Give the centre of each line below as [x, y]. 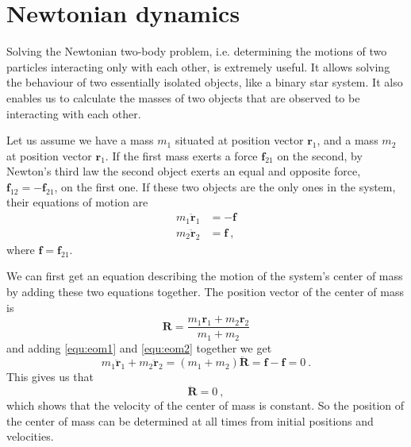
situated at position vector [239, 140]
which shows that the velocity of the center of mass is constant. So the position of [205, 405]
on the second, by [320, 155]
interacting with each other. [74, 113]
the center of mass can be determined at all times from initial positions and [190, 420]
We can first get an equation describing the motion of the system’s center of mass [205, 276]
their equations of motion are [77, 202]
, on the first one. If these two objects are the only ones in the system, [225, 186]
